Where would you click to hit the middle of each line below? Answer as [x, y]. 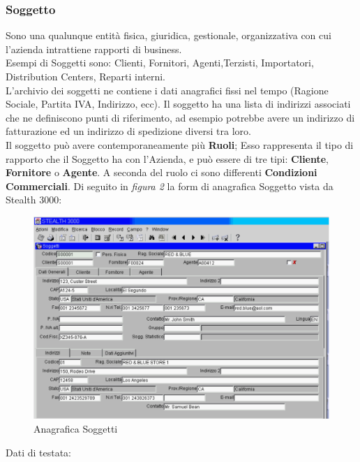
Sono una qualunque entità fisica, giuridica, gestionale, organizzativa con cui [168, 35]
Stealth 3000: [34, 200]
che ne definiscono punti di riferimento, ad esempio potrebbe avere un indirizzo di [180, 117]
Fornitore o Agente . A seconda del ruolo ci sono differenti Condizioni [162, 172]
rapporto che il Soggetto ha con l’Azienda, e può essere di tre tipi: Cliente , [167, 158]
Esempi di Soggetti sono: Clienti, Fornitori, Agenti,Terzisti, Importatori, [160, 63]
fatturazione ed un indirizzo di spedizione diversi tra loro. [128, 131]
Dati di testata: [38, 452]
